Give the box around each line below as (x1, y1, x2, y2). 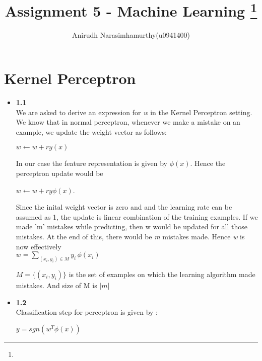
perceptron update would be (16, 167, 103, 178)
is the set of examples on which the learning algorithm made (69, 268, 255, 279)
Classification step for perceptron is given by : (16, 307, 158, 317)
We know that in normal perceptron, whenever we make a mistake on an (16, 117, 240, 127)
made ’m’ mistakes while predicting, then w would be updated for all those (16, 221, 247, 232)
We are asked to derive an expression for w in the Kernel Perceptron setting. (16, 107, 252, 117)
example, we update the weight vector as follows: (16, 126, 167, 137)
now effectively (16, 241, 61, 251)
